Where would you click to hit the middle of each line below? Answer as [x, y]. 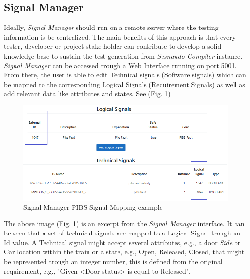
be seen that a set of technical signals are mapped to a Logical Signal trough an [122, 233]
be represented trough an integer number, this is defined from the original [113, 261]
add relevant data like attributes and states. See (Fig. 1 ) [87, 94]
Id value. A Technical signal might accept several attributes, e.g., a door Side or [122, 242]
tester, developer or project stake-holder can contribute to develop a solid [113, 46]
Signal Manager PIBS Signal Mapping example [93, 207]
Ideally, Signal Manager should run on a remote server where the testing [111, 27]
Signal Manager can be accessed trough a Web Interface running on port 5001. [120, 65]
